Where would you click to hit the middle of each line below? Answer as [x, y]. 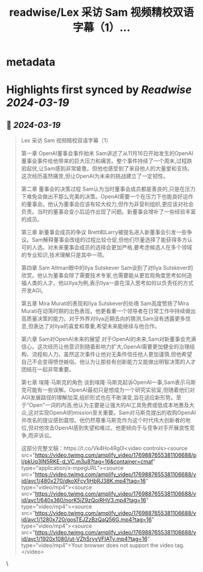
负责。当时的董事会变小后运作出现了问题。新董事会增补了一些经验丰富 [108, 212]
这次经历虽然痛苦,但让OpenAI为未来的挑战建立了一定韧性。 [95, 176]
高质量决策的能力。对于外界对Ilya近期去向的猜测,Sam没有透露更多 [103, 318]
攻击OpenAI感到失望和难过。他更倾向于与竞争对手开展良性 [117, 428]
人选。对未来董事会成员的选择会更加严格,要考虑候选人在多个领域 [112, 247]
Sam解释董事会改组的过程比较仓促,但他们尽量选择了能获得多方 [109, 240]
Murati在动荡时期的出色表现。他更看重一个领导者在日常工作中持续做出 [108, 311]
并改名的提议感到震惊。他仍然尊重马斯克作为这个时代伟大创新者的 [103, 420]
